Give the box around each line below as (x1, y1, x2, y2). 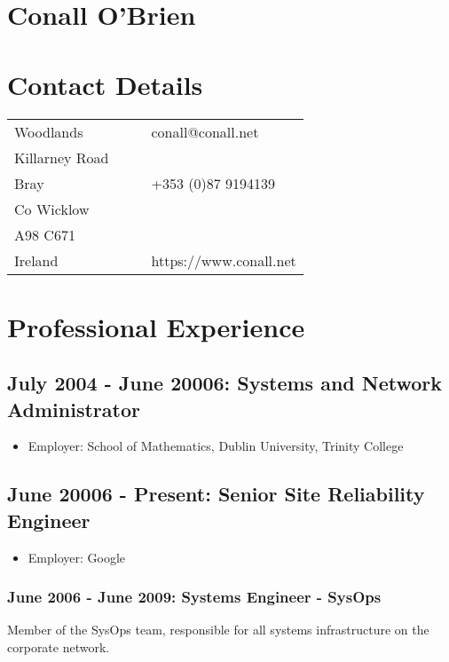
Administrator (7, 395, 140, 422)
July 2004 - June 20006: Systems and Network (7, 369, 443, 397)
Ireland (14, 249, 59, 271)
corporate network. (7, 638, 110, 657)
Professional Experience (7, 308, 305, 344)
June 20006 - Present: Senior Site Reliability (7, 480, 425, 508)
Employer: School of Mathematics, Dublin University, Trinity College (28, 437, 404, 455)
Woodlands (14, 121, 83, 142)
